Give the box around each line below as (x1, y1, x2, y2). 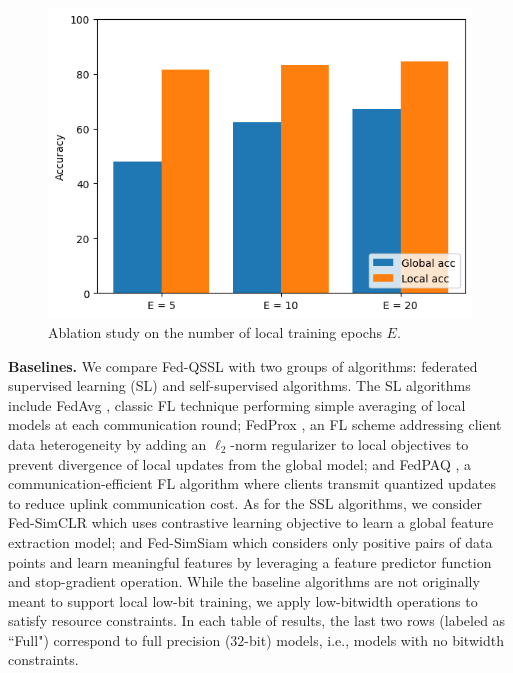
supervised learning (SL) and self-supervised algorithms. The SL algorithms (8, 375, 471, 396)
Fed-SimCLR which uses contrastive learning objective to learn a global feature (8, 512, 494, 533)
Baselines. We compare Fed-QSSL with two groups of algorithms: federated (8, 355, 478, 376)
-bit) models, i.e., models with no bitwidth (244, 629, 504, 650)
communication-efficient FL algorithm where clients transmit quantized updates (8, 473, 496, 494)
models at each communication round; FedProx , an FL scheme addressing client (8, 414, 502, 435)
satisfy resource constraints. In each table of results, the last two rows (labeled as (8, 610, 506, 631)
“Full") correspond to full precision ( (8, 629, 231, 650)
